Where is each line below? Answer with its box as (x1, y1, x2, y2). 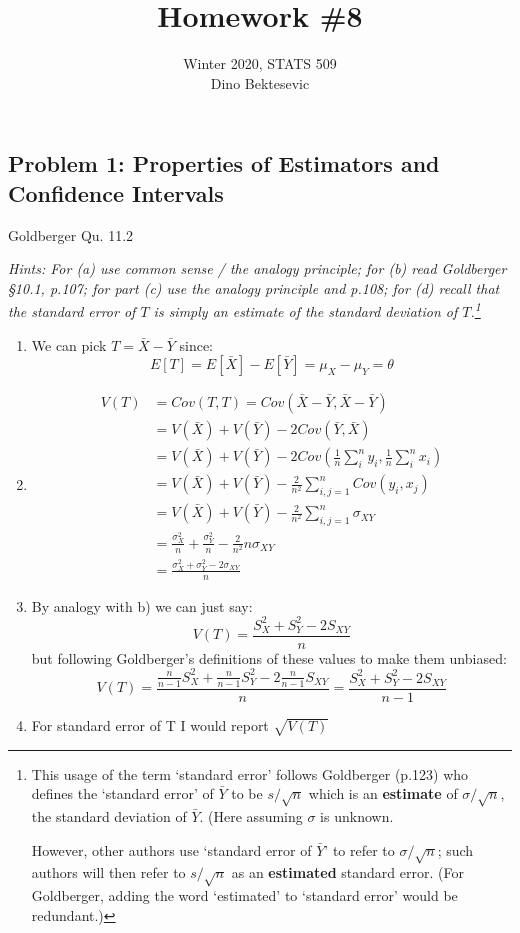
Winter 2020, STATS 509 (183, 53, 337, 74)
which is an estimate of (308, 783, 458, 804)
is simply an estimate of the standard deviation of (153, 300, 458, 321)
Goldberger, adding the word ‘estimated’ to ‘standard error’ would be (31, 885, 458, 906)
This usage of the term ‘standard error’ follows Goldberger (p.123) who (31, 763, 469, 784)
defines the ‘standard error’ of (31, 783, 214, 804)
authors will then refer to (31, 862, 186, 883)
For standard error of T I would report (31, 714, 269, 735)
